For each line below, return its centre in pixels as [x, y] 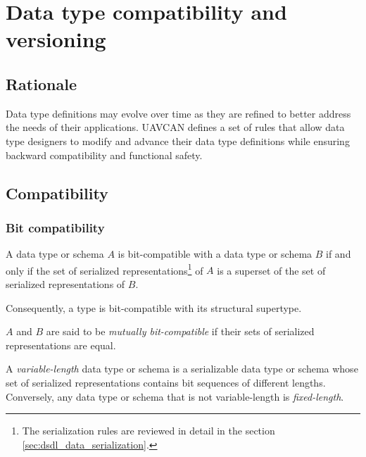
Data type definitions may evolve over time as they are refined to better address [178, 113]
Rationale [41, 83]
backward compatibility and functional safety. [104, 155]
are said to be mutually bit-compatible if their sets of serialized [180, 331]
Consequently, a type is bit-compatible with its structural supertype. [154, 307]
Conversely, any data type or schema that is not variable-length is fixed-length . [175, 396]
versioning [56, 39]
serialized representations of [65, 283]
